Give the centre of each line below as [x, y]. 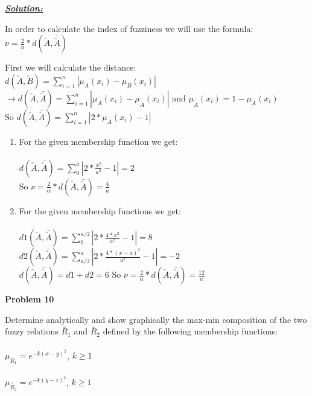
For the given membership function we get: [98, 141]
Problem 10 [30, 299]
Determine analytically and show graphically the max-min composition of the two [156, 319]
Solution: [24, 8]
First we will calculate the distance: [71, 67]
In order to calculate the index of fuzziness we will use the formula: [129, 28]
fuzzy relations [32, 331]
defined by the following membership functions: [190, 331]
